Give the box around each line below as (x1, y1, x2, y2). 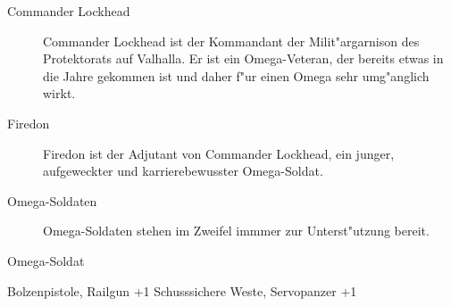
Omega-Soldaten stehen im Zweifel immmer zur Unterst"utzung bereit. (43, 221, 430, 240)
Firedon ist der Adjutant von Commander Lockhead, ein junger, (43, 144, 395, 162)
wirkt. (43, 84, 76, 103)
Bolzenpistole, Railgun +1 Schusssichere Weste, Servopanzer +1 (7, 281, 357, 300)
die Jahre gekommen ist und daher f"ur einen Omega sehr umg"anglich (43, 66, 430, 85)
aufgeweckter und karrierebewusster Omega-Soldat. (43, 161, 323, 180)
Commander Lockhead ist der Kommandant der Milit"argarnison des (43, 31, 420, 50)
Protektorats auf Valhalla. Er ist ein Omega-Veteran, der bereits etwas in (43, 49, 444, 68)
